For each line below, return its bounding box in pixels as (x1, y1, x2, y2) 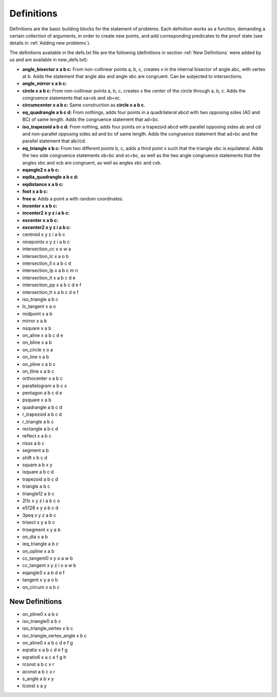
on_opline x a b (22, 548, 55, 554)
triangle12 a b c (22, 490, 55, 497)
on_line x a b (22, 354, 49, 360)
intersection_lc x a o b (22, 253, 69, 259)
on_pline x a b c (22, 361, 56, 367)
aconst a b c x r (22, 668, 55, 674)
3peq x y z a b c (22, 512, 56, 518)
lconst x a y (22, 683, 47, 689)
